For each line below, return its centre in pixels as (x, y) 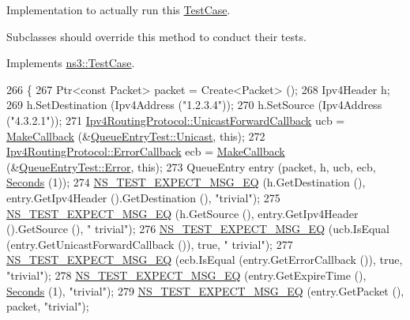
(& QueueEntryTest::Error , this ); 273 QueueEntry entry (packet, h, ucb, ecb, (191, 166)
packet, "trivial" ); (48, 306)
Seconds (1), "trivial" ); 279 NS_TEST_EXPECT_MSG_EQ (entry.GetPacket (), (205, 290)
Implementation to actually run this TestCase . (118, 9)
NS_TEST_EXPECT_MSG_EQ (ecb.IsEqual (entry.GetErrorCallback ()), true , (205, 260)
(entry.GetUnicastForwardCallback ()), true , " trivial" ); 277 (150, 244)
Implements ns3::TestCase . (71, 63)
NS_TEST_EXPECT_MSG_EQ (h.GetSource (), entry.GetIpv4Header (182, 213)
